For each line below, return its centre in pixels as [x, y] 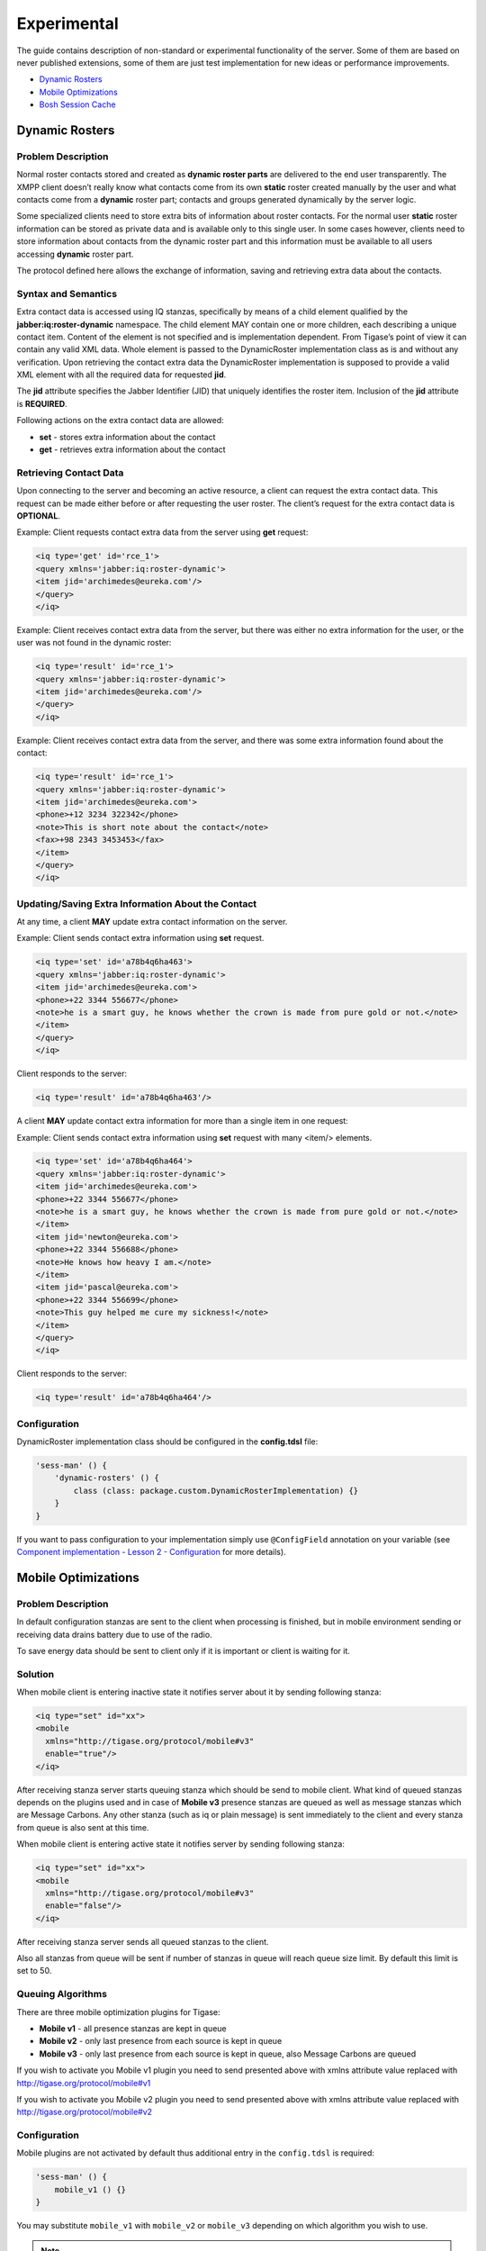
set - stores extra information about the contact [127, 437]
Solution [36, 1674]
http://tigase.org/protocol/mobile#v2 [85, 2112]
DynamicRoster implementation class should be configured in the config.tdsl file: [167, 1442]
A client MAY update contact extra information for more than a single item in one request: [182, 1121]
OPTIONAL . [39, 515]
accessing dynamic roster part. [75, 254]
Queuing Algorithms [62, 1994]
